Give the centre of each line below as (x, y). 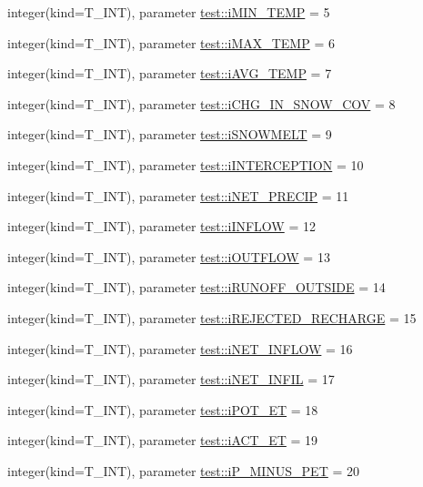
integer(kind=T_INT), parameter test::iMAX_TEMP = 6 (171, 42)
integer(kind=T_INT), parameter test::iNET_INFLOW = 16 (180, 348)
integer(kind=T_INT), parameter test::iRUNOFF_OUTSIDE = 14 (196, 287)
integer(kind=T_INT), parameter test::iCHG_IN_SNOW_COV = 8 (201, 103)
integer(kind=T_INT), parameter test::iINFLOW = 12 (161, 226)
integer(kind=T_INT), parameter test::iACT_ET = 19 (163, 440)
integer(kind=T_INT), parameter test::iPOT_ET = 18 (163, 409)
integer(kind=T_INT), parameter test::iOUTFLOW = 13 (169, 256)
